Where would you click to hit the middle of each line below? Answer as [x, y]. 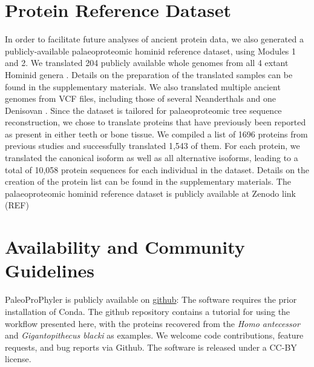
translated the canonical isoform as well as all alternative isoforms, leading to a [152, 158]
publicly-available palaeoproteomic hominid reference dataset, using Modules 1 [151, 51]
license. [18, 359]
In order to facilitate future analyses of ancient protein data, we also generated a [154, 39]
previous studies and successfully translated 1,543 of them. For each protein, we [152, 146]
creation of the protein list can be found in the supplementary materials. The [148, 181]
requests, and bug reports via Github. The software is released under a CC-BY [151, 347]
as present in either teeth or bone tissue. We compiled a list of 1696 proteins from [156, 134]
